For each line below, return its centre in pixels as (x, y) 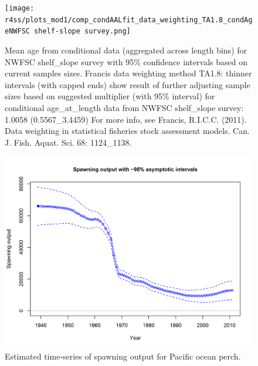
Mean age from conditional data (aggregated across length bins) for (126, 50)
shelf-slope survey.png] (82, 31)
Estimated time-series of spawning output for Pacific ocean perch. (123, 356)
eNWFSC (17, 31)
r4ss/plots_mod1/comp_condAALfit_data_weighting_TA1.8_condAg (129, 20)
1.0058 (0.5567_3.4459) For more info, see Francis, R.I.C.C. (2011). (126, 119)
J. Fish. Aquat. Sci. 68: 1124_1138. (68, 142)
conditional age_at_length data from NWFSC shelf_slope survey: (124, 107)
